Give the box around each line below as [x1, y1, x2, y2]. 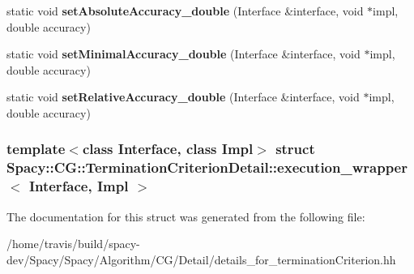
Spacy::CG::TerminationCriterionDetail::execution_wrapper [6, 157, 408, 178]
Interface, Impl [28, 176, 129, 196]
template [6, 139, 66, 159]
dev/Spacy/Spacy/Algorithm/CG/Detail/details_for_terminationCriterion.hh [6, 250, 396, 268]
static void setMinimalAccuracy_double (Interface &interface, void [6, 45, 361, 62]
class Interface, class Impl [82, 139, 254, 159]
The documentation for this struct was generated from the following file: [6, 208, 365, 225]
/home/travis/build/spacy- [6, 235, 140, 252]
